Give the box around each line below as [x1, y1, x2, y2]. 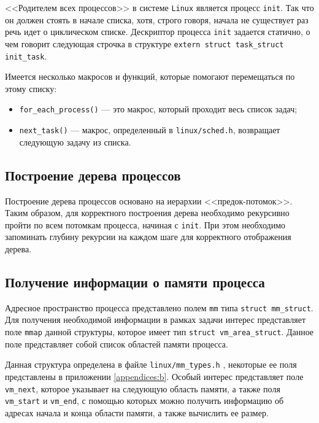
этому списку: [5, 82, 57, 95]
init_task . [5, 49, 47, 62]
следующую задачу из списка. [19, 135, 131, 148]
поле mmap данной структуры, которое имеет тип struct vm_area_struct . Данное [5, 325, 314, 338]
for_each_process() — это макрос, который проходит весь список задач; [19, 103, 298, 115]
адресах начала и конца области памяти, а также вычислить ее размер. [5, 406, 269, 419]
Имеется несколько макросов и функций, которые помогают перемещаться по [5, 70, 295, 83]
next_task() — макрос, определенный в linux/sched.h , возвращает [19, 123, 280, 136]
